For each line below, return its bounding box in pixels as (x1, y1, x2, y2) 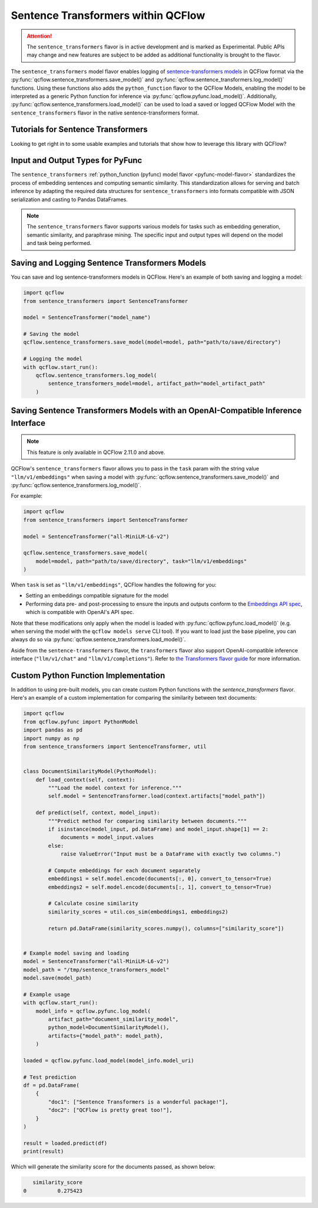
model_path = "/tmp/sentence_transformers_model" (23, 966, 170, 973)
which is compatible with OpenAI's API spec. (25, 609, 135, 616)
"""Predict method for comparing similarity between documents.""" (48, 818, 247, 824)
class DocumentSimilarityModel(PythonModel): (23, 768, 157, 775)
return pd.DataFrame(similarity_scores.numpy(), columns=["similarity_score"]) (48, 925, 284, 932)
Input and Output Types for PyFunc (11, 155, 143, 165)
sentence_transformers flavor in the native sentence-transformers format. (11, 109, 200, 116)
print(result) (23, 1148, 64, 1155)
